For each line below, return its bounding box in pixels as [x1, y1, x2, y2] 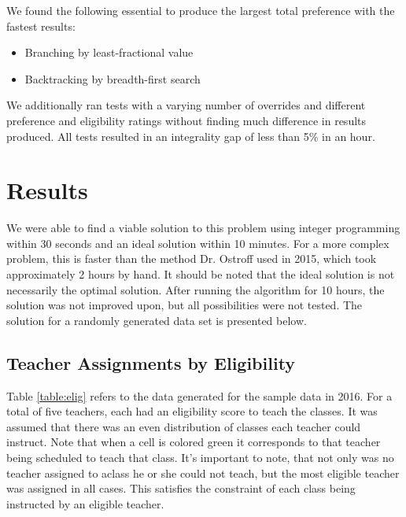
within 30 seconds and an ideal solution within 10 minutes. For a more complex [6, 234, 389, 251]
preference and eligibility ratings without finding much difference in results [6, 112, 367, 128]
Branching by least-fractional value [24, 44, 194, 61]
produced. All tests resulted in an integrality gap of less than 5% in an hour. [6, 127, 375, 144]
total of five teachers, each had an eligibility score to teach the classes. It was [6, 403, 378, 419]
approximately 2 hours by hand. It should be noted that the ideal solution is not [6, 266, 395, 283]
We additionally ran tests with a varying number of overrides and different [6, 97, 366, 113]
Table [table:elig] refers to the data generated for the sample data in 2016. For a [6, 387, 393, 404]
